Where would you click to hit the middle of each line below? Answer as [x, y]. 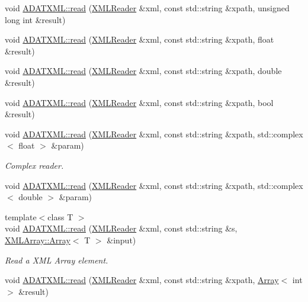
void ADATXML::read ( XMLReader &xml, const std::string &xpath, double [143, 71]
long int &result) [35, 19]
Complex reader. [34, 165]
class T [60, 216]
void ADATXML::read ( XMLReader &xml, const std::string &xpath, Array [142, 280]
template [21, 216]
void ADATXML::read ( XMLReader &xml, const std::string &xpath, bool [139, 102]
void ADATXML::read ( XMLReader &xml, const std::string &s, [121, 228]
